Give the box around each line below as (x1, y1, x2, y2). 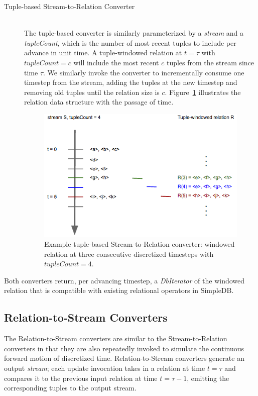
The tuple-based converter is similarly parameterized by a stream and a (24, 28, 243, 38)
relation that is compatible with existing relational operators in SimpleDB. (4, 285, 234, 295)
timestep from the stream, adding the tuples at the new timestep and (24, 77, 237, 87)
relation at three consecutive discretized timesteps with (44, 248, 214, 259)
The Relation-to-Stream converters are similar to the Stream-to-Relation (4, 333, 227, 344)
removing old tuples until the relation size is (24, 86, 160, 97)
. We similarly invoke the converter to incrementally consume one (43, 67, 244, 77)
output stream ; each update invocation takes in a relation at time (4, 362, 205, 373)
